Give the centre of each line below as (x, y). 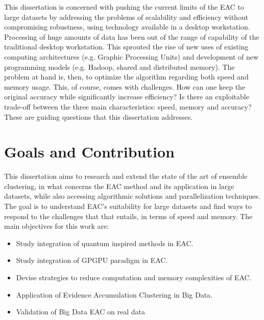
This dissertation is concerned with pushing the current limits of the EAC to (124, 7)
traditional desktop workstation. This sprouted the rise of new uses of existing (126, 47)
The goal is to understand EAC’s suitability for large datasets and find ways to (128, 206)
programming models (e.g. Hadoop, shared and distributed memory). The (119, 66)
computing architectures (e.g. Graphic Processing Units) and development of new (131, 56)
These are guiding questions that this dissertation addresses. (99, 116)
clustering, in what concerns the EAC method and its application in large (119, 186)
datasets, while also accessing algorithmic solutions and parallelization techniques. (132, 196)
